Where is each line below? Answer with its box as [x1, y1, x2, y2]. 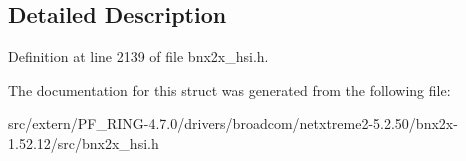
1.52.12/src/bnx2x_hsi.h [8, 132, 159, 153]
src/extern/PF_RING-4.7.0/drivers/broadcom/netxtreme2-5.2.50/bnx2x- [8, 113, 458, 134]
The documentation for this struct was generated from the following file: [8, 79, 451, 100]
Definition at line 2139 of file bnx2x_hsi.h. [8, 46, 269, 67]
